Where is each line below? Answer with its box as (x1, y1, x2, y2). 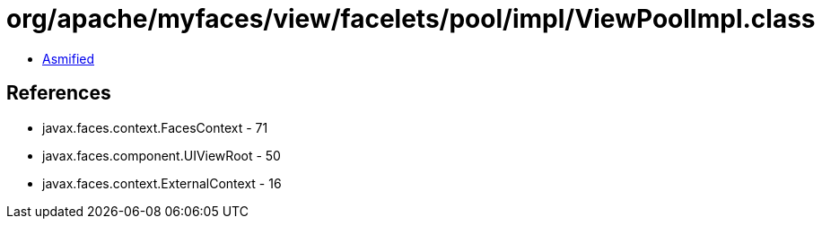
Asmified (42, 50, 95, 66)
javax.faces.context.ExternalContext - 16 (42, 175, 282, 191)
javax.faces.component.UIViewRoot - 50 (42, 147, 281, 163)
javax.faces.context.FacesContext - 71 (42, 119, 268, 135)
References (6, 82, 111, 105)
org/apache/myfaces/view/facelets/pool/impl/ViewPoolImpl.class (6, 4, 816, 34)
